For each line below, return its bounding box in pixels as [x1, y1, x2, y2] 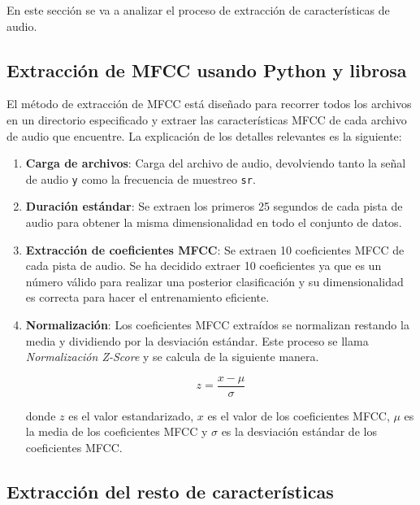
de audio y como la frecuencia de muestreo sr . [25, 170, 256, 187]
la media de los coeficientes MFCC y [25, 423, 208, 440]
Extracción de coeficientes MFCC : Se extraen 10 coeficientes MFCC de [25, 241, 405, 258]
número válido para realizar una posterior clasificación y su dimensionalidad [25, 272, 404, 290]
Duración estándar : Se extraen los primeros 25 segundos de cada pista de [25, 198, 403, 215]
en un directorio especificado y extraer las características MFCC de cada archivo [6, 111, 407, 128]
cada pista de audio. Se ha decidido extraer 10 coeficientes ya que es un [25, 257, 382, 274]
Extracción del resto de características [6, 479, 334, 503]
